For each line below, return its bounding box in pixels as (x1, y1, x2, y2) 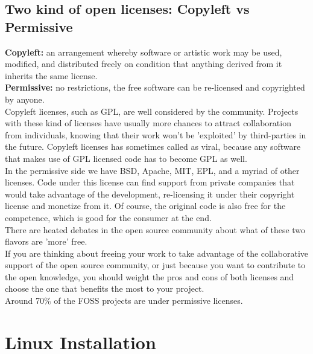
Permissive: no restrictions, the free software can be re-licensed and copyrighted (5, 81, 305, 94)
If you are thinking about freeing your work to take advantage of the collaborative (5, 246, 309, 259)
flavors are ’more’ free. (5, 235, 87, 248)
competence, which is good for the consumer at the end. (5, 211, 212, 224)
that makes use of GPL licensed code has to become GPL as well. (5, 152, 247, 164)
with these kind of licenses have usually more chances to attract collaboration (5, 117, 291, 129)
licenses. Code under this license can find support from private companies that (5, 176, 295, 188)
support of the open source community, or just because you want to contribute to (5, 259, 306, 271)
